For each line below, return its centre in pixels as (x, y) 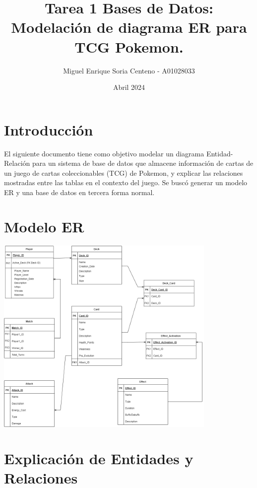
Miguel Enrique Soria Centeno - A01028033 (129, 70)
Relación (17, 163)
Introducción (49, 129)
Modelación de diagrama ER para (129, 27)
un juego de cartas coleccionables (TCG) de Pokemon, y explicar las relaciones (124, 173)
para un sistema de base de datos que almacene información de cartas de (143, 163)
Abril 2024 (129, 87)
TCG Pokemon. (129, 46)
